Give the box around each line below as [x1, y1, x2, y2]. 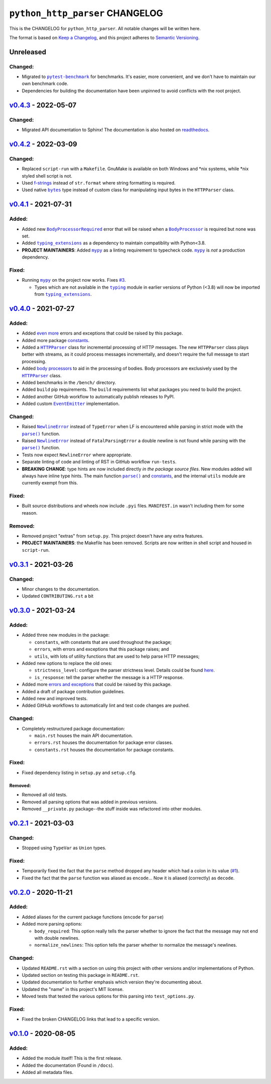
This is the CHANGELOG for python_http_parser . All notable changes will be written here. [9, 25, 201, 31]
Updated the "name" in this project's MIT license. [22, 986, 124, 992]
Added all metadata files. [22, 1069, 74, 1075]
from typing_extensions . [34, 291, 92, 297]
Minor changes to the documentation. [22, 586, 100, 592]
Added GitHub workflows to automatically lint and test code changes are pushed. [22, 702, 190, 709]
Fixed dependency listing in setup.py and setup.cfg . [22, 770, 137, 776]
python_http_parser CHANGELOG [9, 8, 163, 19]
